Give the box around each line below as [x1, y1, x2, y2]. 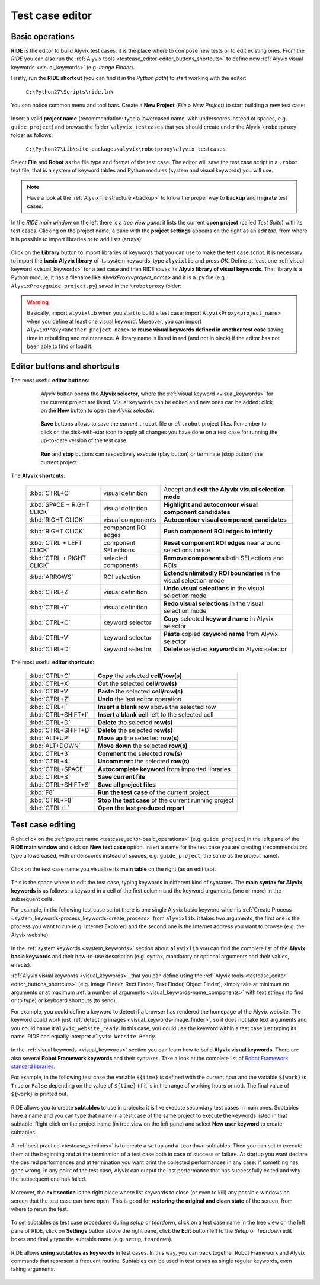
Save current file [97, 773, 145, 781]
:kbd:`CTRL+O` [29, 489, 71, 497]
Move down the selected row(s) [97, 741, 188, 750]
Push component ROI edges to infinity [163, 527, 273, 535]
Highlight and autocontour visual [163, 500, 258, 509]
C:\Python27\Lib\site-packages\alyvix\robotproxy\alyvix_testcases [25, 145, 226, 152]
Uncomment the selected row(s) [97, 757, 190, 766]
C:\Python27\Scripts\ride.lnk [25, 88, 114, 95]
